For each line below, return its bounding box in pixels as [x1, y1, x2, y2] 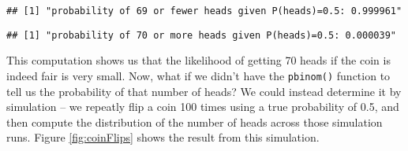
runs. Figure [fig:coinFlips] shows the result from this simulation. [6, 129, 320, 145]
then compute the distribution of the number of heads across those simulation [6, 113, 383, 130]
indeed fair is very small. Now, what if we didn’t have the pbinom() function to [6, 67, 391, 83]
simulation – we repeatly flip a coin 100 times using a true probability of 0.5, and [6, 98, 399, 115]
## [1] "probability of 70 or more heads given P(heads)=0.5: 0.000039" [6, 29, 396, 41]
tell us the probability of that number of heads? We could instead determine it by [6, 83, 402, 99]
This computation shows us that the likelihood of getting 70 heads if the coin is [6, 52, 391, 68]
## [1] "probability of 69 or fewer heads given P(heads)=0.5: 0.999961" [6, 6, 402, 17]
